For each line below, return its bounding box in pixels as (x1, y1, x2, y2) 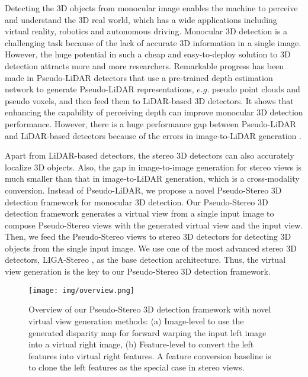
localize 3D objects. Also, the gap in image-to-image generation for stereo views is (5, 160, 302, 173)
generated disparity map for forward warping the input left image (28, 326, 267, 339)
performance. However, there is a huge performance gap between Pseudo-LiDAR (5, 117, 296, 130)
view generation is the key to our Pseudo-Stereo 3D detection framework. (5, 265, 271, 278)
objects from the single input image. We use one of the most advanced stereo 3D (5, 241, 297, 254)
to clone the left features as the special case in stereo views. (28, 361, 245, 373)
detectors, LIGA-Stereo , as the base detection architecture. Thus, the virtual (5, 253, 286, 266)
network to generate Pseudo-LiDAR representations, (5, 83, 194, 95)
